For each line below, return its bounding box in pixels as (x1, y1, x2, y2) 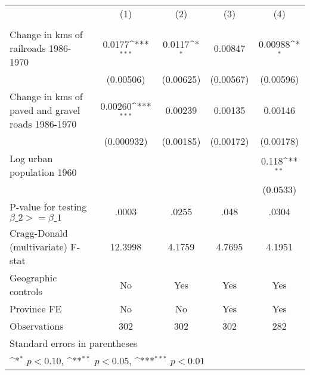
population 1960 (10, 165, 77, 179)
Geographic (10, 271, 57, 284)
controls (10, 284, 42, 298)
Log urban (10, 151, 53, 165)
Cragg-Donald (10, 226, 68, 240)
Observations (10, 319, 64, 333)
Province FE (10, 302, 62, 315)
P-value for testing (10, 200, 87, 213)
